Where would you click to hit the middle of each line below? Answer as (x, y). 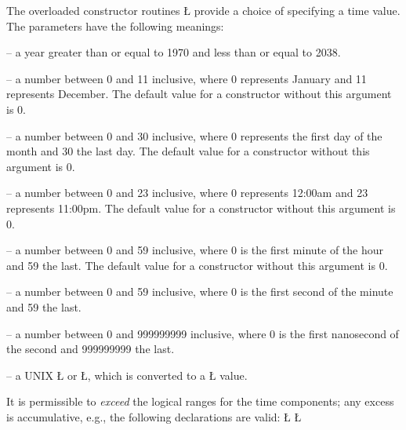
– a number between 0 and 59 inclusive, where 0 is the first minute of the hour (195, 250)
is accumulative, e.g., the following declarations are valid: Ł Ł (154, 416)
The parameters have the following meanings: (115, 26)
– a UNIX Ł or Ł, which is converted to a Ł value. (127, 375)
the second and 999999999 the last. (91, 349)
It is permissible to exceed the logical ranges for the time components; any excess (200, 401)
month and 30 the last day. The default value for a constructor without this (188, 151)
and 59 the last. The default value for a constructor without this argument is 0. (197, 265)
